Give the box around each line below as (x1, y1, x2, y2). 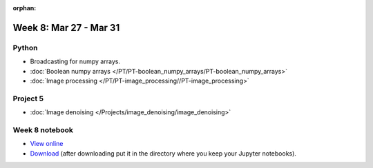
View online (30, 140, 64, 148)
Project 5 (12, 94, 44, 103)
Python (12, 43, 38, 52)
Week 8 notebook (12, 125, 74, 134)
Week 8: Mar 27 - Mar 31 (12, 21, 120, 34)
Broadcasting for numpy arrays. (30, 57, 121, 65)
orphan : (12, 4, 37, 12)
